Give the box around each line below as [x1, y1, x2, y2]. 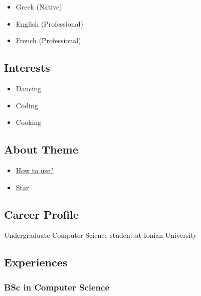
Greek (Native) [16, 2, 62, 12]
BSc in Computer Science [4, 280, 110, 293]
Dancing [16, 83, 42, 93]
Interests [4, 60, 50, 75]
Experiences [4, 254, 68, 270]
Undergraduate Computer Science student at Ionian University [4, 230, 197, 240]
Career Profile [4, 206, 79, 222]
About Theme [4, 141, 78, 157]
